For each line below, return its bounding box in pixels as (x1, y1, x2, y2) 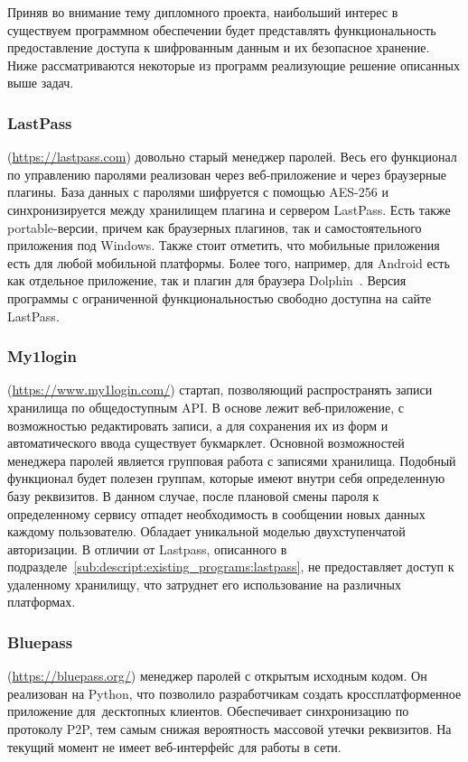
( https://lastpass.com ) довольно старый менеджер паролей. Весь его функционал (7, 147, 457, 166)
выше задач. (7, 73, 74, 92)
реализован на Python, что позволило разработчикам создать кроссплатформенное (7, 683, 462, 702)
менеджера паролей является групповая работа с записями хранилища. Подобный (7, 451, 456, 469)
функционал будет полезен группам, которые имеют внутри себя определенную (7, 469, 445, 488)
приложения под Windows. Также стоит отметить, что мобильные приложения (7, 236, 440, 255)
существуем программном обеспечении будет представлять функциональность (7, 20, 436, 39)
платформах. (7, 592, 76, 611)
